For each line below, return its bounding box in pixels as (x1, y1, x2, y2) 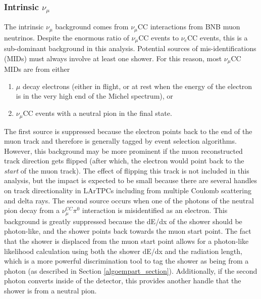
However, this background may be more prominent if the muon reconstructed (4, 145, 243, 156)
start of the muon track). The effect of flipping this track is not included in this (4, 165, 249, 176)
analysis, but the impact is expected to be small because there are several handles (4, 175, 257, 186)
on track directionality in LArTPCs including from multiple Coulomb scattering (4, 185, 251, 196)
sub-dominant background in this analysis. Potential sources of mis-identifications (4, 43, 256, 54)
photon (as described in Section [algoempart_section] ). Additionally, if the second (4, 265, 257, 276)
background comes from (55, 21, 129, 32)
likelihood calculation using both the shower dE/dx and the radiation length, (4, 245, 242, 256)
